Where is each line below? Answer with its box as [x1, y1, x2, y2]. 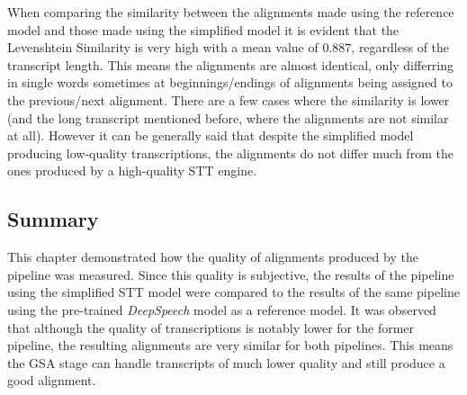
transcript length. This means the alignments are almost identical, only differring [7, 55, 454, 74]
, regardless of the [351, 38, 450, 57]
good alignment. [7, 371, 96, 390]
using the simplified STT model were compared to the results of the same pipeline [7, 283, 460, 301]
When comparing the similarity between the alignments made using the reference [7, 3, 454, 21]
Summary [7, 205, 99, 233]
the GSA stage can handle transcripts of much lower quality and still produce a [7, 353, 445, 372]
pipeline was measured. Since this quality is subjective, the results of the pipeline [7, 265, 454, 283]
